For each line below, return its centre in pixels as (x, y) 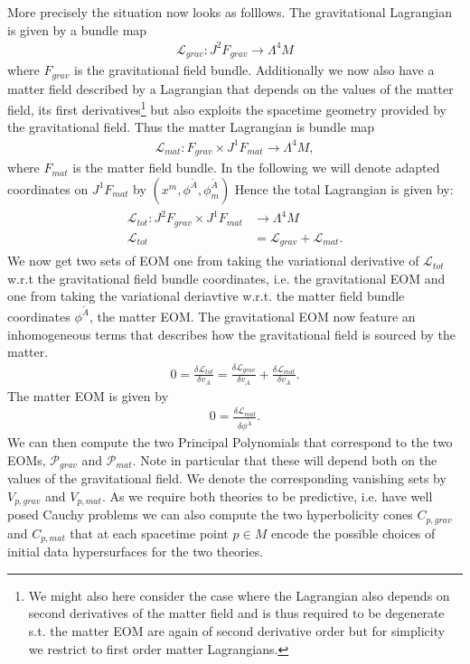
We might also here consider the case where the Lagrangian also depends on (239, 595)
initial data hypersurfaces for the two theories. (136, 552)
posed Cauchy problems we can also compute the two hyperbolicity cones (210, 514)
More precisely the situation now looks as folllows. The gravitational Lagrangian (230, 12)
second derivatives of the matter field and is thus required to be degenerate (236, 613)
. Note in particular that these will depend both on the (285, 459)
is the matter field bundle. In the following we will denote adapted (256, 168)
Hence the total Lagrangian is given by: (344, 188)
